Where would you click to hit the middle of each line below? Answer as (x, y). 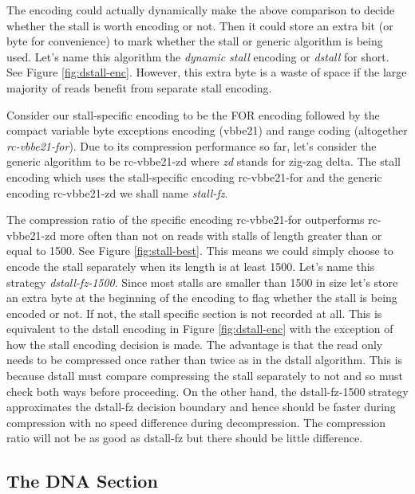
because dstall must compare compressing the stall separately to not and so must (205, 376)
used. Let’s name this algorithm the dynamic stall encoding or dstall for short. (198, 56)
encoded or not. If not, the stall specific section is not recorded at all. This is (194, 313)
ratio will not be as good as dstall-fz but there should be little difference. (185, 438)
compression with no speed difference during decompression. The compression (196, 422)
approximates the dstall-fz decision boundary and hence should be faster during (201, 407)
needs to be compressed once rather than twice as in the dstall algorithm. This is (205, 360)
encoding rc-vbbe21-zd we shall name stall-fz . (117, 192)
